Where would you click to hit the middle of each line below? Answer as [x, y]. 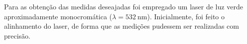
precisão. [17, 35]
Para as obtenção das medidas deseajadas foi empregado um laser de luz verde [123, 6]
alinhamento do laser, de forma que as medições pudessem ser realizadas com [122, 26]
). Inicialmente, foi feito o [186, 16]
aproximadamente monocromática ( [58, 16]
